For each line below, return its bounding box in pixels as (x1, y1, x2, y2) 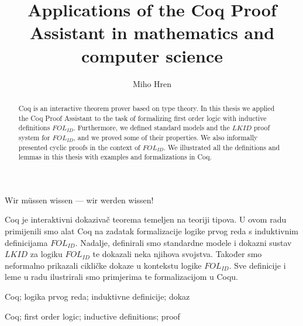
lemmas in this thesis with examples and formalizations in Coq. (18, 152, 212, 162)
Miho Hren (132, 77, 172, 89)
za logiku (30, 248, 63, 260)
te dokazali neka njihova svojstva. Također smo (92, 248, 262, 260)
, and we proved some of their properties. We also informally (73, 132, 258, 142)
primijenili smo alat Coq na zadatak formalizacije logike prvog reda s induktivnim (5, 225, 299, 237)
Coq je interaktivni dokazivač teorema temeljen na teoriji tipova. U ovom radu (5, 213, 287, 226)
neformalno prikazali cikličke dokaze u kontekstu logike (5, 259, 202, 271)
